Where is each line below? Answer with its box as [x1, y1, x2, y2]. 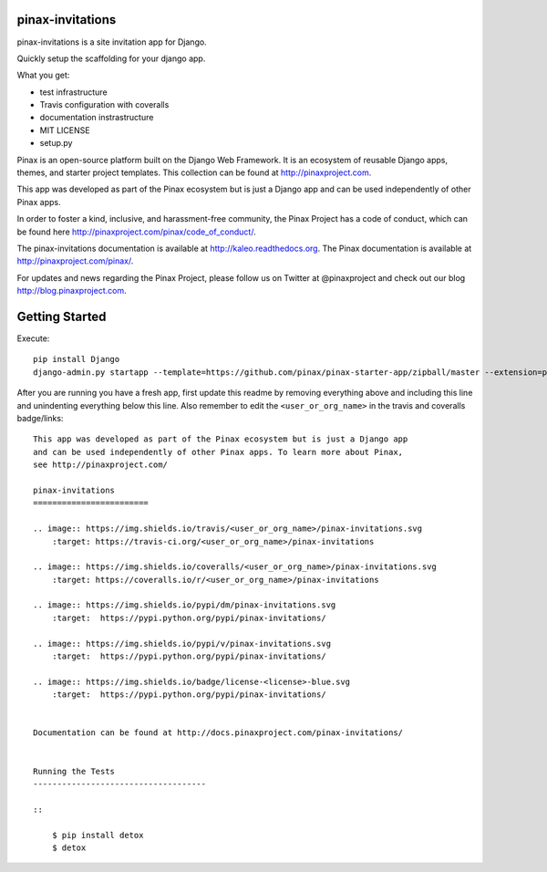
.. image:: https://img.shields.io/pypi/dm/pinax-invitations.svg [33, 600, 336, 610]
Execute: [16, 333, 50, 344]
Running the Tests [33, 766, 116, 776]
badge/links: [16, 413, 64, 424]
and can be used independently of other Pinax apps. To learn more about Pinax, [33, 447, 404, 457]
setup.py [39, 138, 73, 149]
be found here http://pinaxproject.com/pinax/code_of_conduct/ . [16, 226, 256, 237]
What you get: [16, 69, 70, 81]
